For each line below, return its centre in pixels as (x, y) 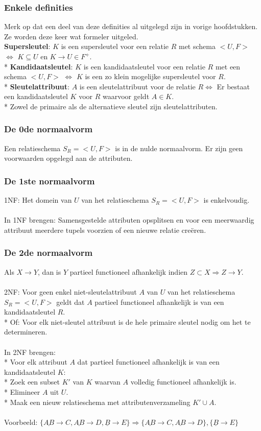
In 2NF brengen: (30, 352)
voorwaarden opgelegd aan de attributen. (68, 158)
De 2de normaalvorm (49, 253)
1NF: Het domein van (38, 200)
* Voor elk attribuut (36, 362)
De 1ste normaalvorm (50, 181)
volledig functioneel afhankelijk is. (183, 382)
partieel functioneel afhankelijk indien (129, 271)
